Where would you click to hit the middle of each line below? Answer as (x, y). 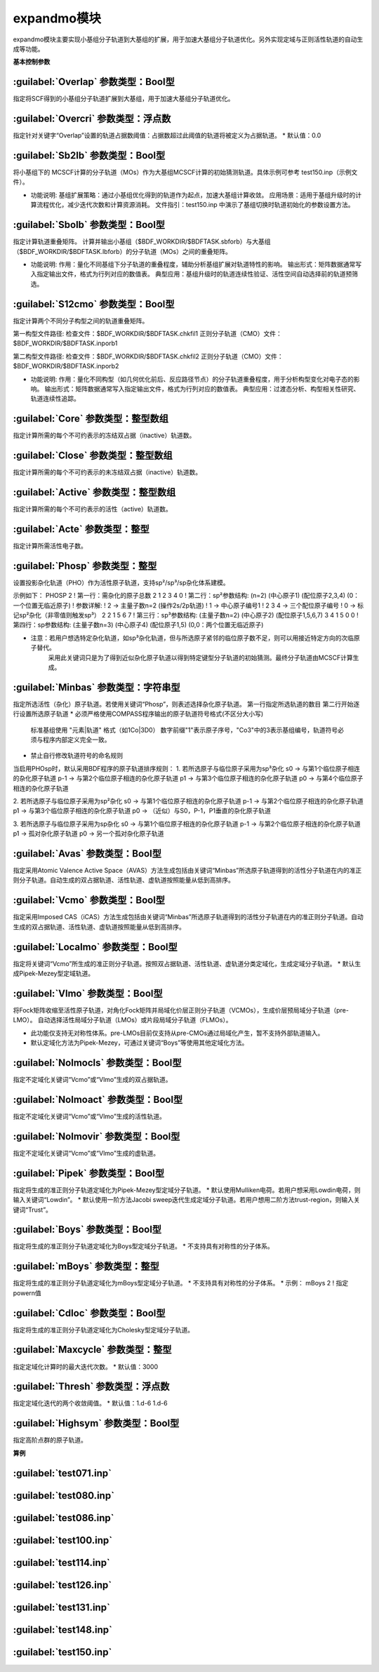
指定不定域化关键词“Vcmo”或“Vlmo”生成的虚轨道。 (86, 1153)
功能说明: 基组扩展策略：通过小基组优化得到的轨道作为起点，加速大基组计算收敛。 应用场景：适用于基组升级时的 (193, 195)
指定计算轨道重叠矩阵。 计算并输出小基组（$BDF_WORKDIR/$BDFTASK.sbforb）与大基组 (142, 241)
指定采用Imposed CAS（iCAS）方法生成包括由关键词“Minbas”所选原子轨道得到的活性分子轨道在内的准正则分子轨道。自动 (188, 917)
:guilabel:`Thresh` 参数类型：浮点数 (91, 1387)
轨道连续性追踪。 (55, 399)
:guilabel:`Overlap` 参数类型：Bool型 (94, 82)
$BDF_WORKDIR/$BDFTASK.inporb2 (66, 366)
